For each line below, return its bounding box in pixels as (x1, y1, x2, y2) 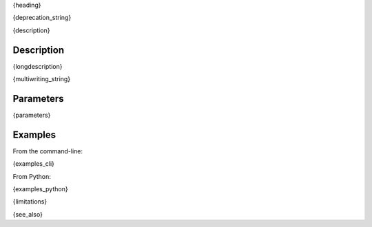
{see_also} (12, 210, 43, 218)
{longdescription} (12, 62, 63, 70)
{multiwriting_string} (12, 75, 71, 83)
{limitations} (12, 197, 48, 206)
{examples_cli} (12, 160, 55, 168)
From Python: (12, 172, 52, 180)
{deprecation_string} (12, 14, 72, 22)
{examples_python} (12, 185, 68, 193)
